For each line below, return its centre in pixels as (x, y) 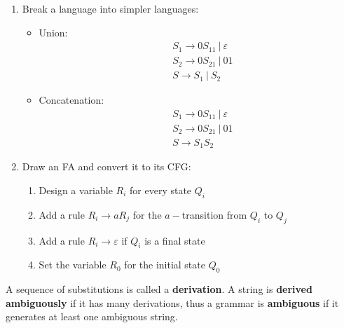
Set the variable (73, 265)
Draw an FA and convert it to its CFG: (106, 166)
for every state (161, 190)
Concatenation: (71, 100)
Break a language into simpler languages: (110, 8)
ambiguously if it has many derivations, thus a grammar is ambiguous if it (172, 302)
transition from (214, 214)
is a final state (175, 240)
